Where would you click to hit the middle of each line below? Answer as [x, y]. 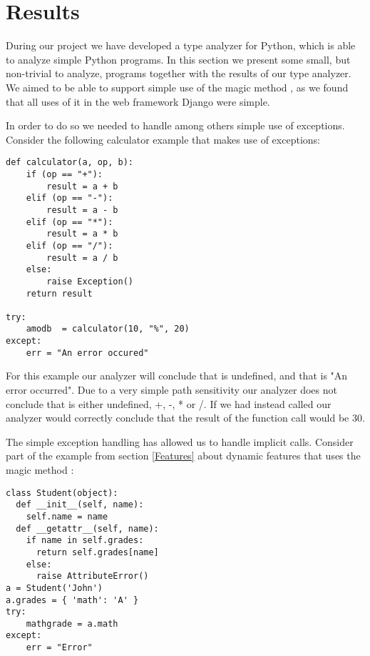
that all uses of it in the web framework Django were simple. [138, 101]
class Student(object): [62, 493]
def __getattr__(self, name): [87, 528]
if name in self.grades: [85, 541]
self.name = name [67, 516]
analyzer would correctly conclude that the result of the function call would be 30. [185, 418]
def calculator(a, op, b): [70, 163]
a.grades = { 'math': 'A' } [72, 600]
